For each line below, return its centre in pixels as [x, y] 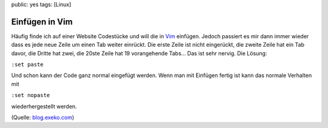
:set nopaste [31, 95]
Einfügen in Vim [42, 22]
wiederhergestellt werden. [44, 106]
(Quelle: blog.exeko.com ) [43, 118]
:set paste [27, 65]
